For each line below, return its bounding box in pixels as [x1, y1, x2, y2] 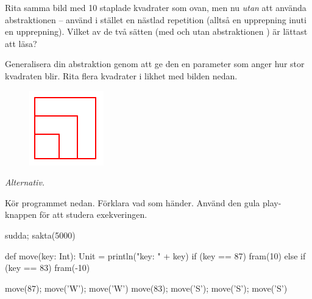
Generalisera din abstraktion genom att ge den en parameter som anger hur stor [5, 57, 305, 70]
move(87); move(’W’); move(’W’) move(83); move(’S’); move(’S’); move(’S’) [5, 281, 288, 294]
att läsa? [5, 37, 37, 49]
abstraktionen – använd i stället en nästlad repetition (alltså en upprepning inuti [5, 13, 307, 26]
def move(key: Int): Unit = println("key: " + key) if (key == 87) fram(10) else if [5, 249, 306, 262]
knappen [5, 208, 37, 221]
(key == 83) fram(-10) [5, 261, 90, 274]
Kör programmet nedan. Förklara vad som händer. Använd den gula [5, 196, 260, 209]
